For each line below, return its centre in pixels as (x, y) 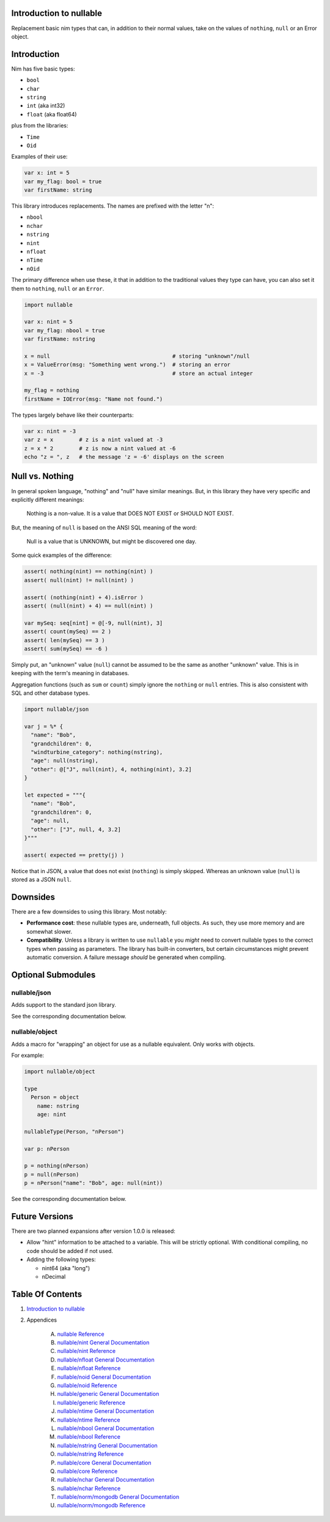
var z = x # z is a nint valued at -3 (94, 440)
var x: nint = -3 (50, 431)
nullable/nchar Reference (89, 1488)
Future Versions (42, 1216)
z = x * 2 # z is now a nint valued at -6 (100, 448)
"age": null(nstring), (65, 761)
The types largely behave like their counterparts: (72, 415)
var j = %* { (44, 726)
